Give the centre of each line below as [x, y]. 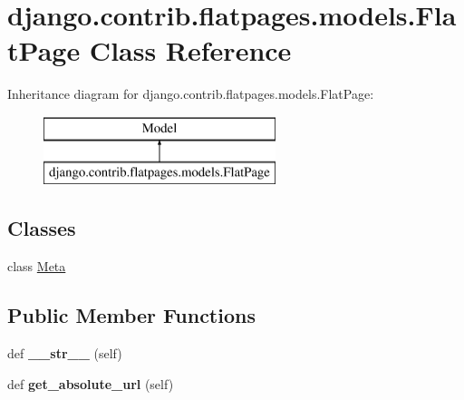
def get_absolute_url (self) [91, 383]
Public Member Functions [131, 315]
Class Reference [190, 50]
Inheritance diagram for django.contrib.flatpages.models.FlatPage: [191, 94]
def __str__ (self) [65, 353]
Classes [42, 228]
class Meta [37, 266]
